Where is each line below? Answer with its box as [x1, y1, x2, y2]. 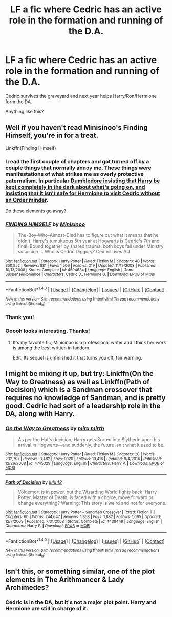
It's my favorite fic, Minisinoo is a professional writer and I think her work [12, 339, 166, 345]
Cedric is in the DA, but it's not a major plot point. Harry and [5, 599, 156, 606]
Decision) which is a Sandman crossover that [5, 385, 153, 394]
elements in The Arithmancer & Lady [5, 575, 124, 584]
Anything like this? [5, 108, 44, 114]
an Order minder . [5, 196, 49, 203]
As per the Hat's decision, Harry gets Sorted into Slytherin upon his [17, 436, 160, 443]
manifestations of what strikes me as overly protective [5, 170, 144, 177]
